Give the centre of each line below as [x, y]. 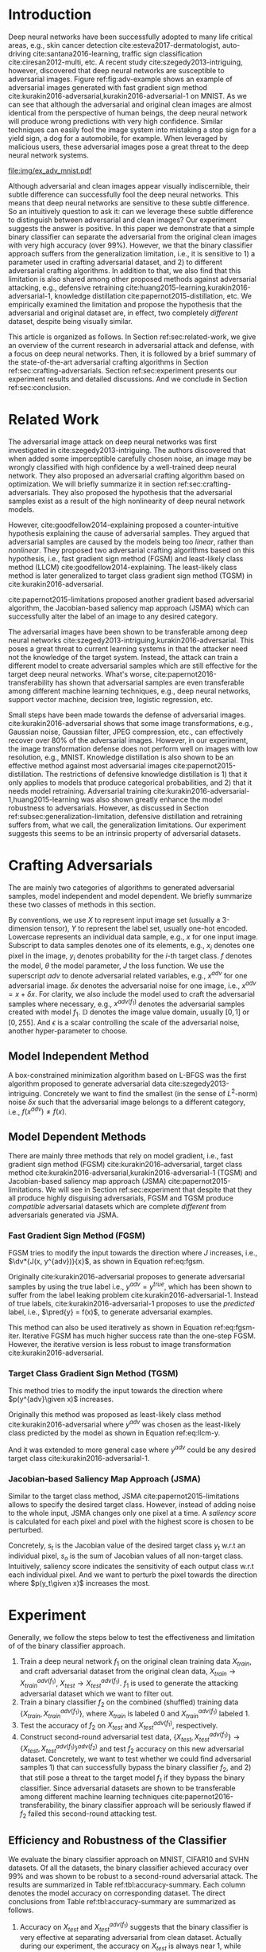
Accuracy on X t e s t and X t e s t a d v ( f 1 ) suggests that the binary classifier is [134, 1927]
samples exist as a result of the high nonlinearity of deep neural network [127, 501]
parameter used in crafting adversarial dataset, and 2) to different [115, 262]
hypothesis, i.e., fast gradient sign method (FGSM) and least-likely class [126, 558]
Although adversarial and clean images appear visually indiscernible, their [129, 185]
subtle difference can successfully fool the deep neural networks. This [124, 194]
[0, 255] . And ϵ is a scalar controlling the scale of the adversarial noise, [124, 1023]
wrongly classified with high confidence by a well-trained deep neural [122, 467]
